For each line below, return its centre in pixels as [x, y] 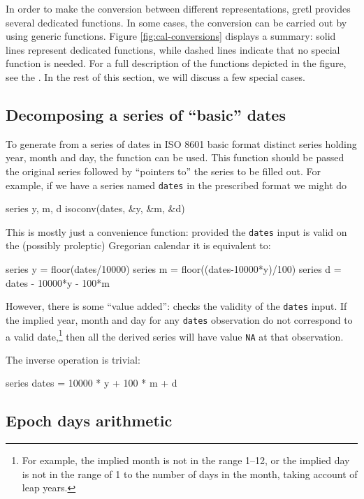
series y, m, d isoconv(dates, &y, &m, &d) [95, 208]
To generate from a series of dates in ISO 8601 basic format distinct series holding [181, 143]
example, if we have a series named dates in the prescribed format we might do [176, 185]
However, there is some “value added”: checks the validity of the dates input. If [176, 306]
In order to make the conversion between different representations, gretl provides [178, 8]
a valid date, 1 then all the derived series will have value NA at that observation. [175, 335]
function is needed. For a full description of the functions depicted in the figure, [176, 63]
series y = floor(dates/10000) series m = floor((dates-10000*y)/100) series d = [174, 269]
